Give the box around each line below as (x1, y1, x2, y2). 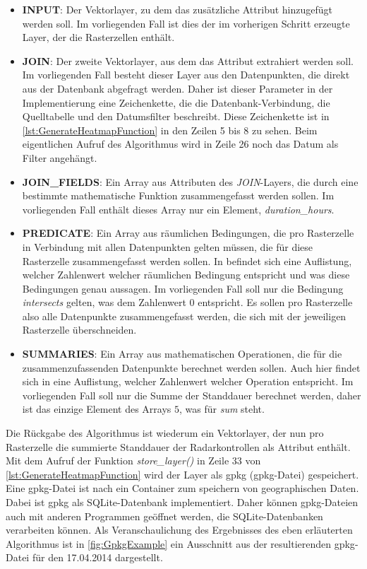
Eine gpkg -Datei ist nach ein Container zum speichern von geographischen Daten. (6, 481, 359, 495)
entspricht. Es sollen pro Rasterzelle (198, 295, 353, 310)
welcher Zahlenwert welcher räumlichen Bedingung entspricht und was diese (22, 267, 350, 282)
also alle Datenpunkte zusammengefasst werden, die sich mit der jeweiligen (22, 308, 347, 323)
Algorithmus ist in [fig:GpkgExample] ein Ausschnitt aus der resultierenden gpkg (6, 536, 355, 551)
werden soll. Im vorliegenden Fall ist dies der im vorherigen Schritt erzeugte (22, 16, 350, 30)
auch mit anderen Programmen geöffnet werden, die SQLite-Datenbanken (6, 508, 323, 523)
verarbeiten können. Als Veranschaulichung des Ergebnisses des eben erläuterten (6, 522, 353, 537)
